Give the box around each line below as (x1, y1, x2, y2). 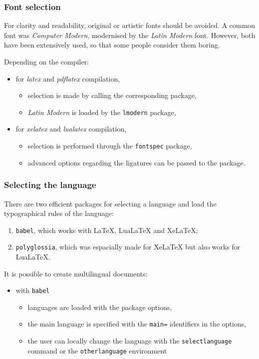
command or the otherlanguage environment (27, 345, 167, 355)
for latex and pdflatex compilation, (15, 73, 120, 83)
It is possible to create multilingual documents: (4, 268, 148, 278)
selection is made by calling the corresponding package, (27, 90, 197, 100)
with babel (15, 285, 50, 295)
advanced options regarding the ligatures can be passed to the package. (27, 157, 246, 167)
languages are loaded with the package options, (27, 301, 172, 312)
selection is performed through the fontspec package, (27, 140, 192, 151)
